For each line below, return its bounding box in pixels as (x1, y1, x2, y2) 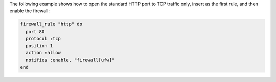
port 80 (26, 29, 45, 34)
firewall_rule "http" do (20, 21, 83, 28)
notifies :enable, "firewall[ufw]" (26, 57, 115, 63)
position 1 (26, 43, 53, 48)
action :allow (26, 50, 61, 56)
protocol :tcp (26, 36, 61, 42)
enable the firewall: (9, 8, 50, 14)
